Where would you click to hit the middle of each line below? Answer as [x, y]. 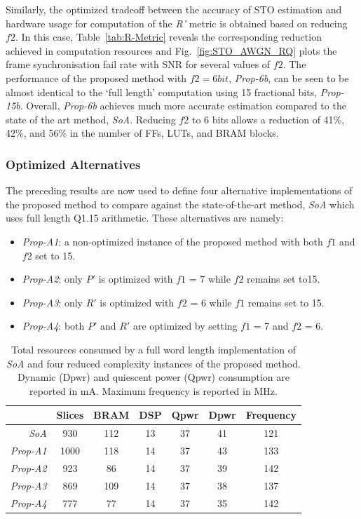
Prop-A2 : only [52, 279]
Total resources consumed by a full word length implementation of [153, 349]
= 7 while [210, 279]
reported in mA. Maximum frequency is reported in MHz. [154, 390]
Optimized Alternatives [73, 164]
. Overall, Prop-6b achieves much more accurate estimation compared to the [183, 106]
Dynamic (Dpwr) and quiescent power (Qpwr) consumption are [153, 377]
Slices [70, 415]
